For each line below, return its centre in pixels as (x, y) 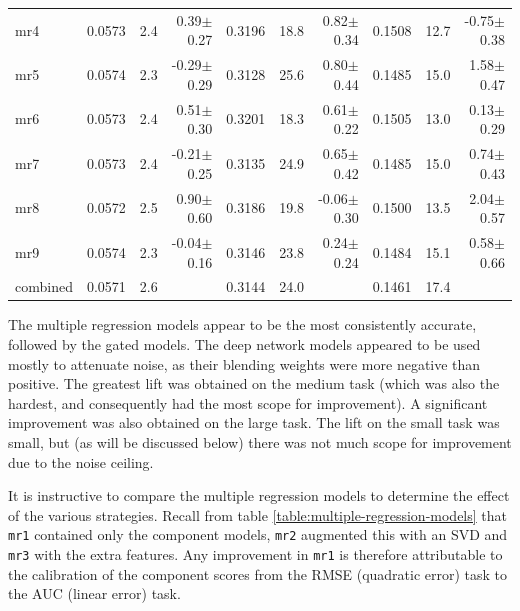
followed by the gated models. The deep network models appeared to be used (244, 344)
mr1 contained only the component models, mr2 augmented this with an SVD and (258, 534)
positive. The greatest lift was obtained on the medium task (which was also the (254, 383)
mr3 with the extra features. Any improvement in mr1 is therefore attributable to (255, 554)
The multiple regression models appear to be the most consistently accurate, (242, 324)
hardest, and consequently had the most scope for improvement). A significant (248, 402)
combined (44, 286)
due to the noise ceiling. (81, 461)
